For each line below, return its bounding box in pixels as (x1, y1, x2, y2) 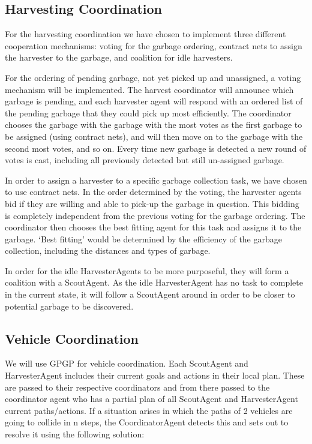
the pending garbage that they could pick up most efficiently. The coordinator (5, 106, 292, 119)
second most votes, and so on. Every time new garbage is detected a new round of (5, 142, 307, 154)
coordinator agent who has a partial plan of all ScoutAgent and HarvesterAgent (5, 392, 298, 405)
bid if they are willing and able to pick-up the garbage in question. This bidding (5, 197, 299, 209)
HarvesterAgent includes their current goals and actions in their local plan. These (5, 369, 305, 382)
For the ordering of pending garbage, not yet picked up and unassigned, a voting (5, 71, 301, 83)
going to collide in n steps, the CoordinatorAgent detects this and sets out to (5, 416, 289, 428)
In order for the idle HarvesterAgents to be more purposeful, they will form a (5, 264, 289, 277)
